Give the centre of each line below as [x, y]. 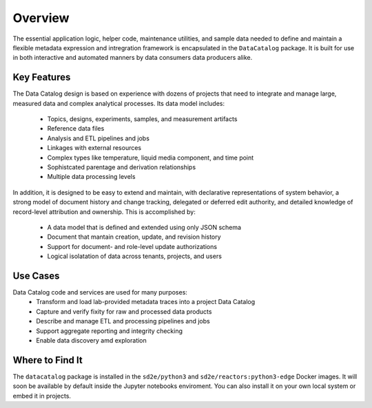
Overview [41, 18]
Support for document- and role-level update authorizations [132, 246]
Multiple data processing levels [91, 177]
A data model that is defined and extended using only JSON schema [144, 227]
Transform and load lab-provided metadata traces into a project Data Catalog [146, 302]
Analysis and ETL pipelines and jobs [98, 138]
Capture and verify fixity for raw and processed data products [124, 311]
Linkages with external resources [94, 148]
